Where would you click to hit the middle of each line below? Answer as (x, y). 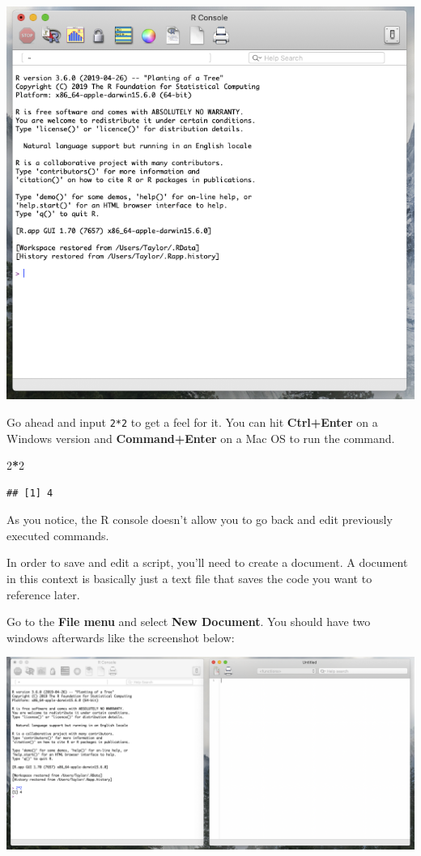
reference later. (43, 594)
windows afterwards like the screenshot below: (121, 637)
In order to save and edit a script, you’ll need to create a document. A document (207, 562)
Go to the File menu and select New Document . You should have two (189, 622)
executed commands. (58, 535)
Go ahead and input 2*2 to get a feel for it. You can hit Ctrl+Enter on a (192, 422)
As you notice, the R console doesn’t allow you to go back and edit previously (200, 520)
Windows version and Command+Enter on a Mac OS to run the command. (201, 438)
